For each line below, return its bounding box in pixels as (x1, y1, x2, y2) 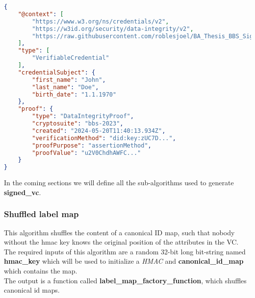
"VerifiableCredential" (32, 54, 109, 62)
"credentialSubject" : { (18, 69, 96, 76)
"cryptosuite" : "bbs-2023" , (32, 120, 124, 127)
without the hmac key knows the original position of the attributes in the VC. (4, 237, 239, 247)
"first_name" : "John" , (32, 76, 106, 83)
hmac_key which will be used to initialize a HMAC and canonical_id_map (4, 256, 244, 266)
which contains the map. (4, 265, 77, 275)
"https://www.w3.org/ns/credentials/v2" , (32, 18, 169, 25)
